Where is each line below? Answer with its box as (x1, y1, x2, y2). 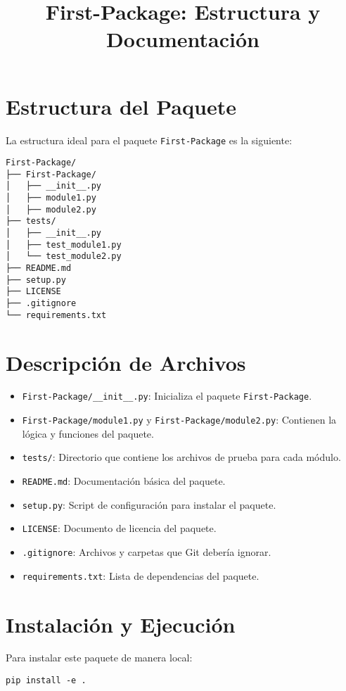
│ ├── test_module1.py (6, 239, 122, 250)
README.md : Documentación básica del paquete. (22, 474, 226, 488)
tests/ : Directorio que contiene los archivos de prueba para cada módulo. (22, 450, 341, 464)
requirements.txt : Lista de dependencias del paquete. (22, 568, 259, 583)
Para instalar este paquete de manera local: (6, 650, 193, 665)
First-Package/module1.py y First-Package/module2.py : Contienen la (22, 412, 337, 427)
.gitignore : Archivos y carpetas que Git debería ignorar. (22, 545, 271, 559)
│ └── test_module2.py (6, 251, 122, 262)
